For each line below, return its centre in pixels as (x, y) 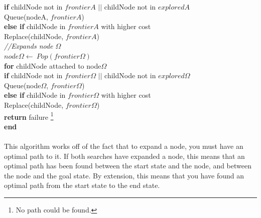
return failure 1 (29, 116)
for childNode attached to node (53, 65)
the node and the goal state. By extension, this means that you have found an (124, 175)
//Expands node (29, 46)
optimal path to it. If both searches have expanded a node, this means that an (124, 156)
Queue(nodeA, (26, 16)
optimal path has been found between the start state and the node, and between (128, 166)
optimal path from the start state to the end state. (82, 185)
